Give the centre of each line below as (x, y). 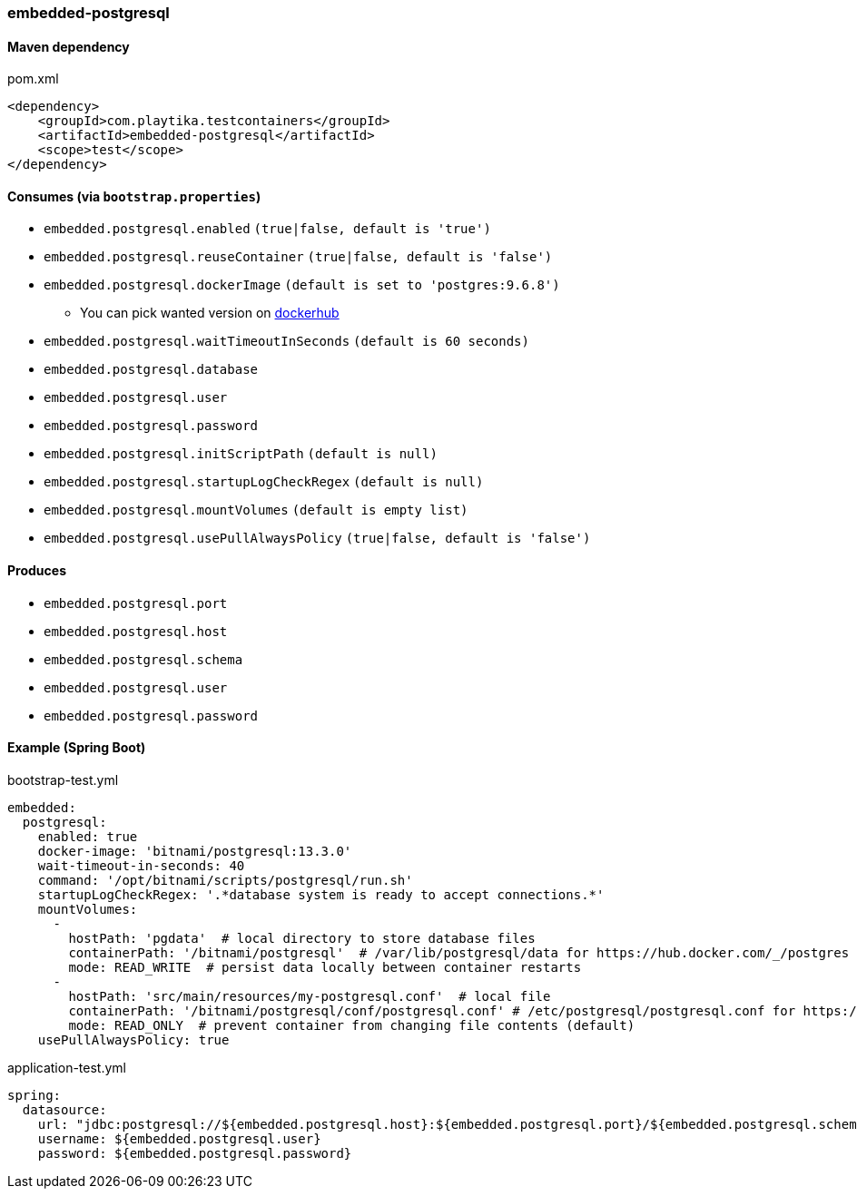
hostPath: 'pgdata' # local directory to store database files (302, 938)
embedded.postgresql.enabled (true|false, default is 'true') (267, 229)
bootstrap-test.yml (63, 779)
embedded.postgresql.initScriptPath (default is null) (241, 454)
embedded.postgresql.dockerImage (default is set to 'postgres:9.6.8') (302, 285)
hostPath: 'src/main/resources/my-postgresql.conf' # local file (310, 996)
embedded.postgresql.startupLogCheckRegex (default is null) (264, 482)
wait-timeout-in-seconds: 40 (141, 865)
